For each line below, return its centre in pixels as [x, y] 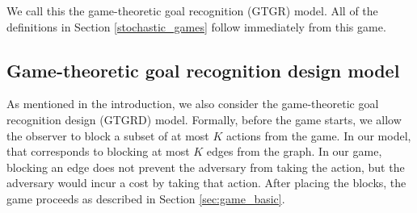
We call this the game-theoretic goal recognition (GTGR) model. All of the [192, 10]
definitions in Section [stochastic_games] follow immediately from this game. [196, 26]
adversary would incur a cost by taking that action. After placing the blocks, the [206, 183]
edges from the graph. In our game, [294, 151]
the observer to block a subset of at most [108, 135]
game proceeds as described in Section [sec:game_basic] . [146, 198]
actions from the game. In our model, [319, 135]
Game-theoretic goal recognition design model [203, 70]
